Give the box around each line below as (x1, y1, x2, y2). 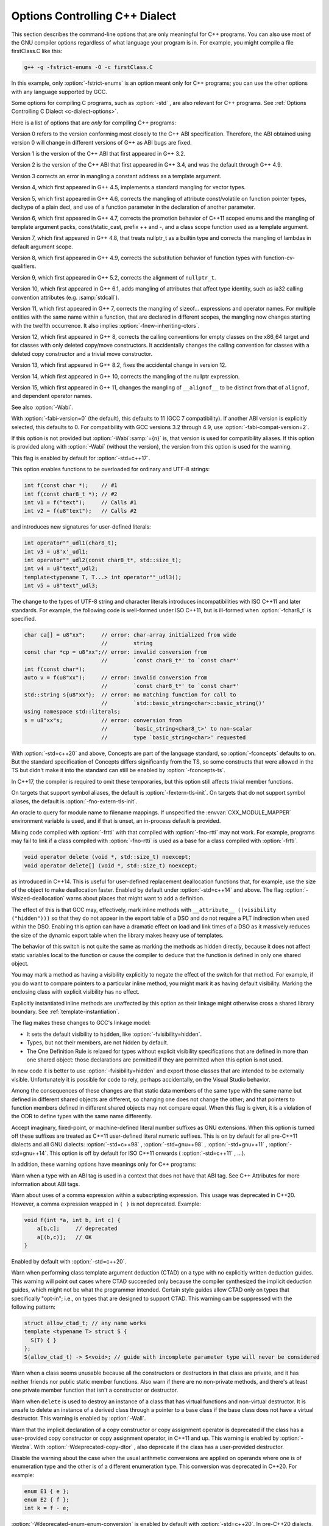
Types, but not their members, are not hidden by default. (26, 1039, 169, 1046)
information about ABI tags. (11, 1181, 80, 1188)
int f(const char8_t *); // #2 (24, 490, 118, 497)
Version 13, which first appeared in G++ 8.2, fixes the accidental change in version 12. (11, 361, 227, 369)
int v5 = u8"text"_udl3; (24, 582, 99, 589)
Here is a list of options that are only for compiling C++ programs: (11, 119, 177, 126)
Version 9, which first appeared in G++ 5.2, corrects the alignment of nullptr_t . (11, 273, 216, 281)
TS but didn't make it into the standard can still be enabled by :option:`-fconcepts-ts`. (11, 767, 225, 774)
